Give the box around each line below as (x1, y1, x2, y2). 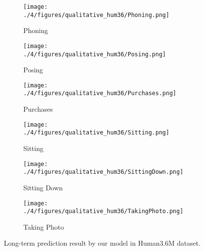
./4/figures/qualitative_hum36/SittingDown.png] (23, 168, 184, 176)
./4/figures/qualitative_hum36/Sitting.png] (23, 129, 170, 136)
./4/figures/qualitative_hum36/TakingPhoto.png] (23, 208, 184, 215)
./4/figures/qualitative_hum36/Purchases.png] (23, 90, 176, 97)
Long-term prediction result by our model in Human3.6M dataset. (4, 238, 201, 248)
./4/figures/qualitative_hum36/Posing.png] (23, 50, 166, 58)
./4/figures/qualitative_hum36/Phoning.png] (23, 11, 170, 18)
